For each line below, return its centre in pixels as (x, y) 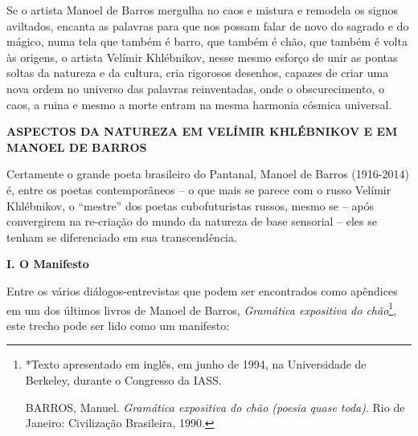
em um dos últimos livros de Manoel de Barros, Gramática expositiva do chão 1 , (202, 308)
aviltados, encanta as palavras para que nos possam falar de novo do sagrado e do (208, 25)
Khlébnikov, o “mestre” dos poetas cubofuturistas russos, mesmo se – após (191, 205)
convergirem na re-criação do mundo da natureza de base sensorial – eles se (192, 221)
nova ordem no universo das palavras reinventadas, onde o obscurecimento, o (195, 88)
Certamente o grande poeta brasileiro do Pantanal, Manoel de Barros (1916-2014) (208, 174)
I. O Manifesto (48, 264)
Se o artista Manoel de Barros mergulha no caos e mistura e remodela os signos (203, 10)
